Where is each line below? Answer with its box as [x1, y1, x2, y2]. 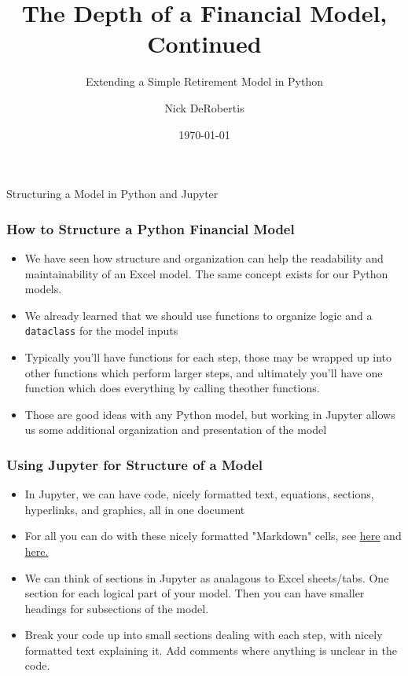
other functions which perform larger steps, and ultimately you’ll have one [24, 364, 383, 380]
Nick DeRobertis [164, 99, 244, 116]
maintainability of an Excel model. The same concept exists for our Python [24, 265, 388, 281]
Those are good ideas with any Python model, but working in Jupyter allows [24, 406, 395, 422]
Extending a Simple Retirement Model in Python [85, 73, 324, 90]
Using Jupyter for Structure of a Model [6, 454, 263, 474]
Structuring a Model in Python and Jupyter [6, 186, 219, 202]
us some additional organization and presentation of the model [24, 421, 327, 438]
